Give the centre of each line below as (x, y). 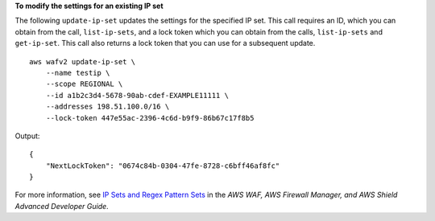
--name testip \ (78, 73)
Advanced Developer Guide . (62, 206)
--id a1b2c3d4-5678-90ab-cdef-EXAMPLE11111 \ (137, 95)
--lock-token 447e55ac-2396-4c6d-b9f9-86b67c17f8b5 (150, 118)
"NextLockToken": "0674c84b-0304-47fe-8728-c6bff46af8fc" (163, 166)
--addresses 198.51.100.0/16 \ (108, 107)
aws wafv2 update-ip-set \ (83, 61)
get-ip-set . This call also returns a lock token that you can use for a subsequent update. (165, 43)
